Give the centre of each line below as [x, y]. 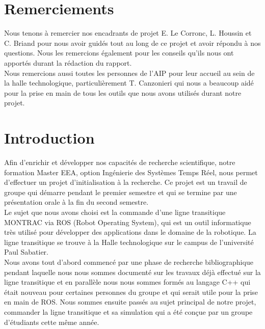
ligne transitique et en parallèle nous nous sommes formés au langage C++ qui [127, 282]
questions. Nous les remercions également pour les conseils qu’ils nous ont [119, 53]
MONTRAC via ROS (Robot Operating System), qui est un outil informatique [128, 222]
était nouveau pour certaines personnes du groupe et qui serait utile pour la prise [131, 292]
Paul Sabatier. [26, 252]
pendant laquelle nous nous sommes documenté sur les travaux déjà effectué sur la [132, 272]
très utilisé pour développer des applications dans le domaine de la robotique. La [130, 232]
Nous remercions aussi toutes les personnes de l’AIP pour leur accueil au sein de [129, 73]
